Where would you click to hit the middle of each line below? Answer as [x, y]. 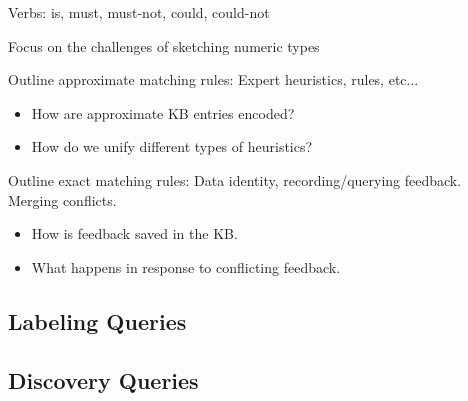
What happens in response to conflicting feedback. [186, 266]
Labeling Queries [97, 320]
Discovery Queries [103, 379]
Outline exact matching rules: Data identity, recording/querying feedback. [235, 179]
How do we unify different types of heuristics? [172, 146]
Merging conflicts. [62, 199]
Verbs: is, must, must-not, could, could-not [139, 12]
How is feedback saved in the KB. [134, 233]
